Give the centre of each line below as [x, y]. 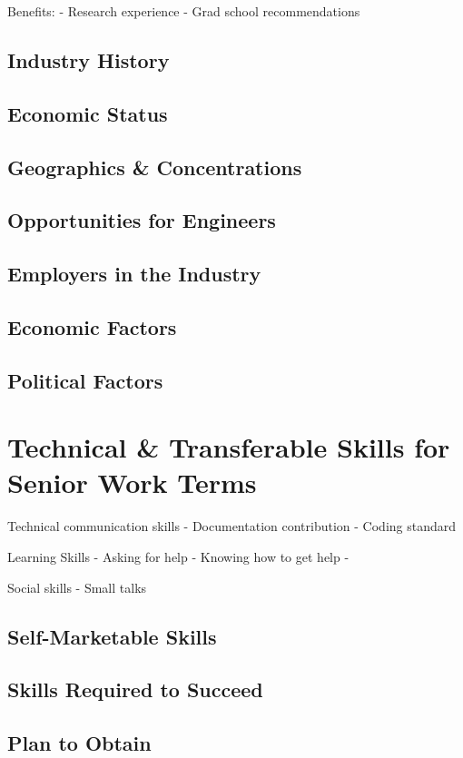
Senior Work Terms [132, 482]
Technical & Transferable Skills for [229, 447]
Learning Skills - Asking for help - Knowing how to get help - [178, 556]
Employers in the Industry [134, 274]
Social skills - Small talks [77, 587]
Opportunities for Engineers [142, 220]
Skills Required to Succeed [135, 689]
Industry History [89, 59]
